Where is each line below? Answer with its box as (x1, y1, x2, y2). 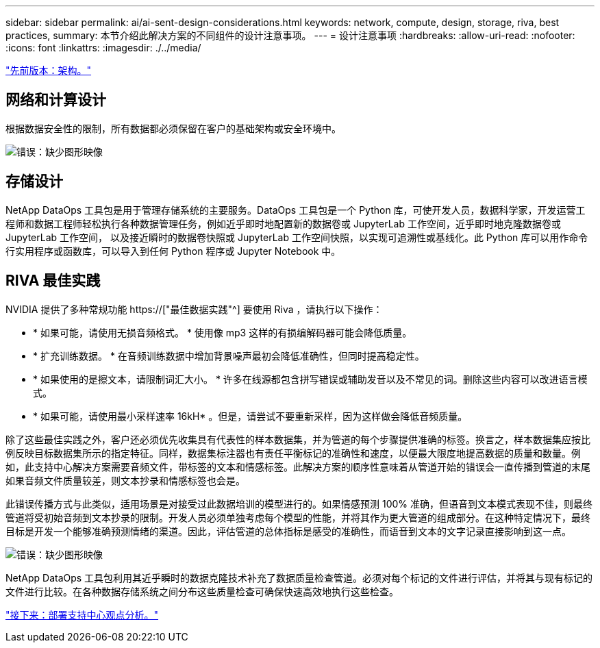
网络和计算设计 (5, 91, 106, 109)
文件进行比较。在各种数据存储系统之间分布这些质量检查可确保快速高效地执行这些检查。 (5, 585, 399, 597)
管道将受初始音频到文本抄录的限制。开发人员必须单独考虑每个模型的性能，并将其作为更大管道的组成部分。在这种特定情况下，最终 (5, 511, 590, 523)
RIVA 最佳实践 (5, 272, 101, 290)
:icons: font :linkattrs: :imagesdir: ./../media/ (5, 42, 201, 53)
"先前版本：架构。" (5, 64, 92, 76)
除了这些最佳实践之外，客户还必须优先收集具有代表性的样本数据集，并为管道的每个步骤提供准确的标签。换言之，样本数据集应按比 (5, 433, 590, 445)
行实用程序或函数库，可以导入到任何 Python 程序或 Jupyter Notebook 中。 (5, 245, 341, 257)
